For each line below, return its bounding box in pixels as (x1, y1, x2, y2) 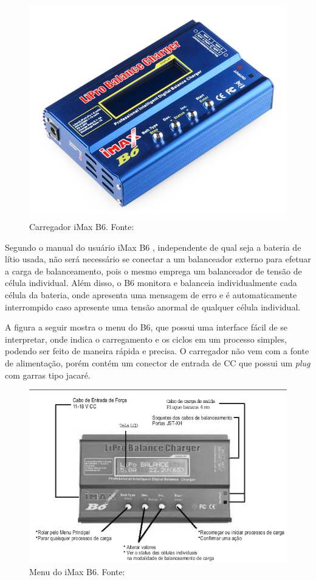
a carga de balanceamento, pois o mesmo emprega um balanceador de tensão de (5, 264, 302, 277)
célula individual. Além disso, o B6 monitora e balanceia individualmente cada (5, 276, 297, 289)
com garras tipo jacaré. (5, 368, 91, 381)
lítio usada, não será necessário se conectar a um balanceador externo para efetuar (5, 253, 311, 265)
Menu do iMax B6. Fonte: (29, 565, 125, 578)
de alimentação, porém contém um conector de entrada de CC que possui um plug (5, 357, 311, 369)
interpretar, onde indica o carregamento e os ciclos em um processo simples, (5, 332, 287, 345)
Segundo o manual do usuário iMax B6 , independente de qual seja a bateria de (5, 240, 301, 253)
